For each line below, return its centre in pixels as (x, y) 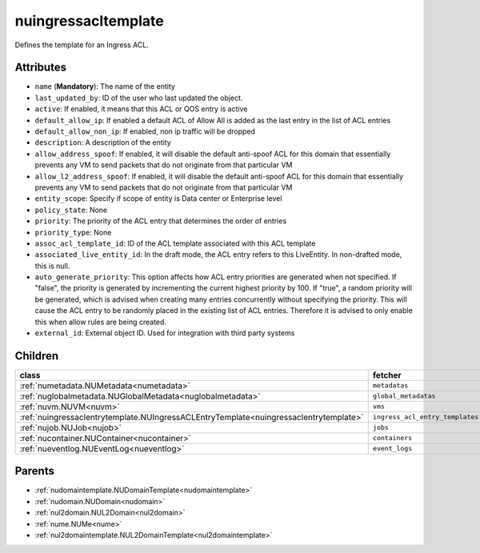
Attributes (41, 68)
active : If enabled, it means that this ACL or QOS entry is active (141, 109)
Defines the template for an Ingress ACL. (82, 45)
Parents (35, 471)
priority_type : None (73, 232)
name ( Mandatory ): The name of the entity (105, 86)
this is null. (52, 266)
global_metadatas (404, 396)
